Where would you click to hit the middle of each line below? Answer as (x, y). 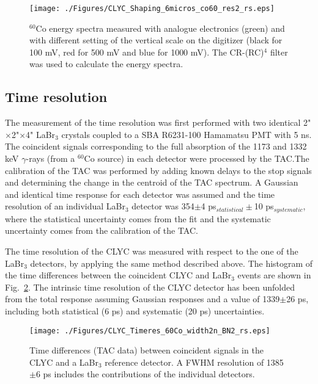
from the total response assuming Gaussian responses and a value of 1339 (142, 299)
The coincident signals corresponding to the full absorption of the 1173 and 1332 (156, 146)
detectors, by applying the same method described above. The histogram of (172, 263)
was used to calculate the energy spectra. (106, 64)
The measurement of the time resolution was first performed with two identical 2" (158, 122)
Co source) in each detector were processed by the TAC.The (197, 158)
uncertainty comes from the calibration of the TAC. (102, 230)
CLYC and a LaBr (64, 362)
